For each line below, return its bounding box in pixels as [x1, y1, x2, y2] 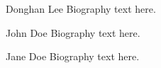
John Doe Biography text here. [6, 25, 140, 40]
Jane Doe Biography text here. [6, 49, 140, 64]
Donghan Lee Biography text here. [6, 1, 156, 16]
